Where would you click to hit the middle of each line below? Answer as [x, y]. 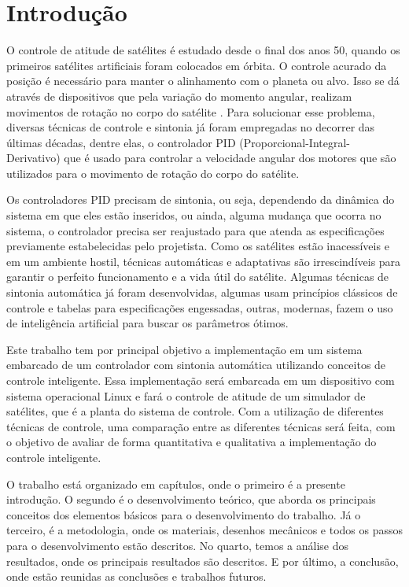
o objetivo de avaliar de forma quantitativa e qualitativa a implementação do [192, 442]
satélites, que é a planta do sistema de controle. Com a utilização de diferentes [195, 411]
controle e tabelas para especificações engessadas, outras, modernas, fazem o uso [200, 307]
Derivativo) [33, 158]
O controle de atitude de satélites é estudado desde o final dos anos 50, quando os [203, 50]
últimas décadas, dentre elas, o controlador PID [121, 142]
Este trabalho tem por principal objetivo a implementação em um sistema [184, 349]
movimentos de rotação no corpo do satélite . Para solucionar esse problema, [191, 111]
